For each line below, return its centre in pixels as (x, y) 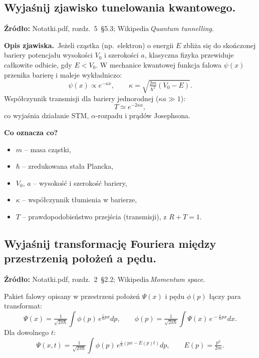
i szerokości (121, 55)
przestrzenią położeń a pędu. (80, 258)
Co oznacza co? (31, 132)
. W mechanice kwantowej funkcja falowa (159, 64)
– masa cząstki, (48, 149)
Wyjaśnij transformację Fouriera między (110, 243)
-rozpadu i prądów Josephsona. (143, 115)
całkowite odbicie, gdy (38, 64)
